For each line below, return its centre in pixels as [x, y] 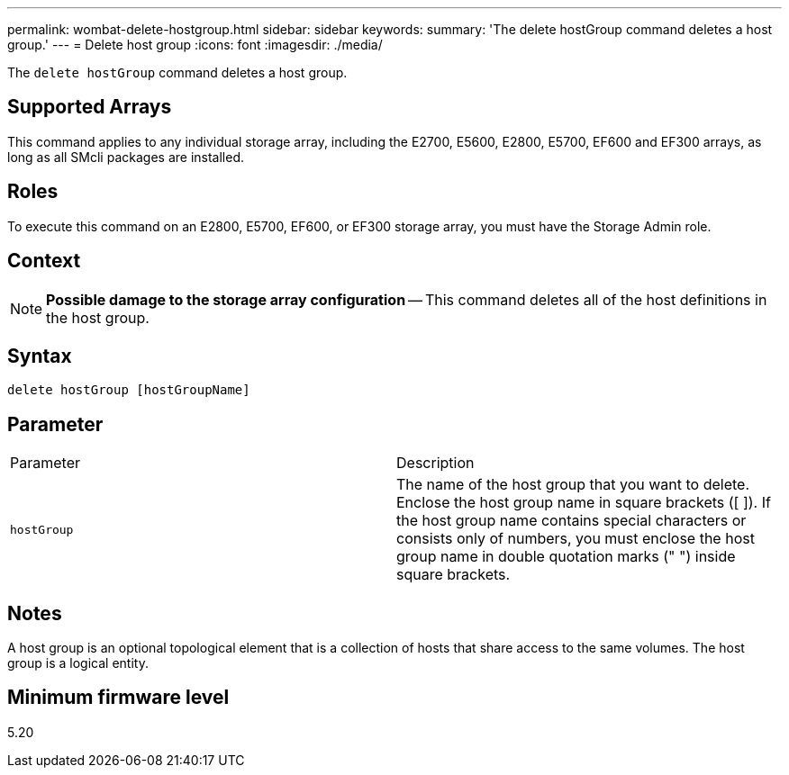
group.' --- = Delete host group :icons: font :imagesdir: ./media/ [195, 45]
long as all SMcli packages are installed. [126, 157]
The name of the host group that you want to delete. [573, 485]
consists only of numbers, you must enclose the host [576, 539]
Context [44, 261]
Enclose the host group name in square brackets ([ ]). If [584, 503]
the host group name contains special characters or [571, 521]
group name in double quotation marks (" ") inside [566, 557]
